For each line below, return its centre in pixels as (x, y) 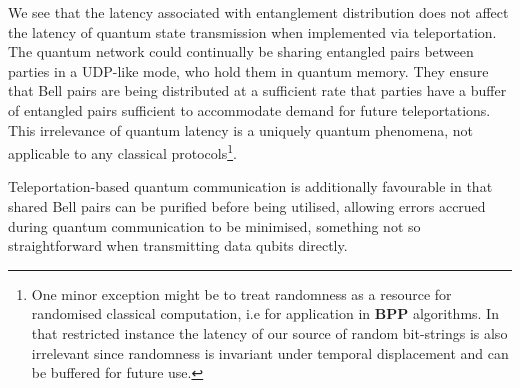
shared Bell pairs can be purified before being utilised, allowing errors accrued (247, 206)
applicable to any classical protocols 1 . (122, 151)
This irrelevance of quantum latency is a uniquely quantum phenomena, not (240, 129)
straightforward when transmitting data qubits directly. (178, 245)
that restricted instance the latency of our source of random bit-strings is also (269, 332)
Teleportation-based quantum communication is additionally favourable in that (250, 186)
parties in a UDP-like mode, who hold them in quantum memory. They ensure (248, 70)
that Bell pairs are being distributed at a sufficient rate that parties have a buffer (257, 90)
